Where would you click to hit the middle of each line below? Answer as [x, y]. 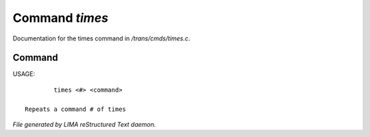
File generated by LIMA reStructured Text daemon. [84, 125]
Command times [61, 18]
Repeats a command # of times [76, 109]
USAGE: [24, 74]
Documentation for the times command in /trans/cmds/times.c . [101, 38]
